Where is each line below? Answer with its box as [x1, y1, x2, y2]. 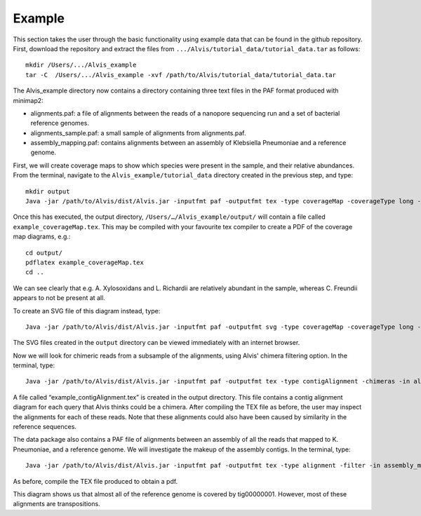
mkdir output [25, 187, 70, 196]
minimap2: [13, 96, 44, 104]
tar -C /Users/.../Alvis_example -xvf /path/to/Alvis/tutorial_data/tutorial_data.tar [25, 71, 337, 79]
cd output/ [25, 249, 63, 257]
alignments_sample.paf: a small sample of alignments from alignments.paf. [30, 128, 246, 137]
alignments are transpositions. [13, 500, 101, 508]
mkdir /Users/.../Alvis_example [25, 61, 137, 69]
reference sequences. [13, 423, 77, 431]
